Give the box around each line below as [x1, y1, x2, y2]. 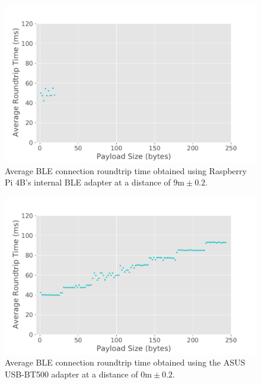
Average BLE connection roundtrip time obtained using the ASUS [5, 356, 246, 369]
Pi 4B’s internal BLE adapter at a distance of [5, 176, 171, 188]
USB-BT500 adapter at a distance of [5, 367, 138, 380]
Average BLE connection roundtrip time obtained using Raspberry [5, 164, 247, 177]
